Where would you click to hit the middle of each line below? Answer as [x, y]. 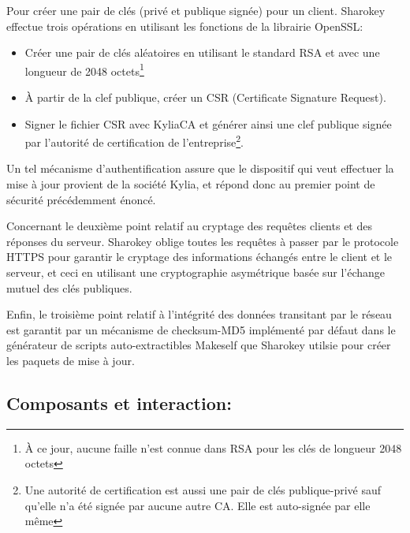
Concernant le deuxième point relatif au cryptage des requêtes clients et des [189, 226]
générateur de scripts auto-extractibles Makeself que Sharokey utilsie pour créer [199, 345]
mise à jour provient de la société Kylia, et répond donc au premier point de [191, 184]
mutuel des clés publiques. [69, 287]
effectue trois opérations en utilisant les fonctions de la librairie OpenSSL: [185, 26]
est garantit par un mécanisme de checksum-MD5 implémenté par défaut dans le [201, 329]
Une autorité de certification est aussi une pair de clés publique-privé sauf [203, 489]
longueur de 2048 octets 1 [84, 69]
